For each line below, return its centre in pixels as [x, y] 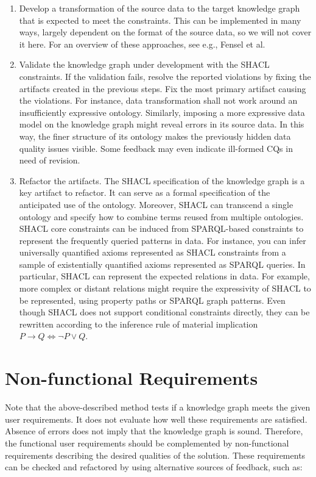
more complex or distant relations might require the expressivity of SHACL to [165, 288]
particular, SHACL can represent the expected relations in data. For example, [164, 276]
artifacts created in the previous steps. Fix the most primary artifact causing [163, 88]
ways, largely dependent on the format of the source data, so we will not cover [165, 32]
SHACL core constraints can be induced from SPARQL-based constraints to [161, 228]
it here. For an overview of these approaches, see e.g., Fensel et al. [142, 44]
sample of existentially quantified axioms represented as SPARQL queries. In [162, 264]
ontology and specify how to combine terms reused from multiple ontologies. [161, 216]
